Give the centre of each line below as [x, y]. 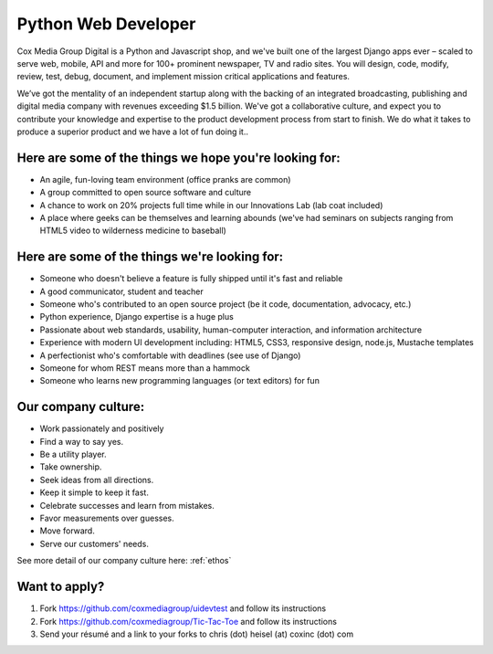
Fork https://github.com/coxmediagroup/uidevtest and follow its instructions [183, 608]
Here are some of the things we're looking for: [150, 257]
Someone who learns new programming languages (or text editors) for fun [179, 381]
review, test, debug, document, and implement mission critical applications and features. [184, 77]
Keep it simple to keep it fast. [94, 492]
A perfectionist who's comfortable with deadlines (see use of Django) [170, 355]
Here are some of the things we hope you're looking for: [179, 158]
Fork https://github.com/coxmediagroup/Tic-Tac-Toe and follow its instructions [189, 621]
